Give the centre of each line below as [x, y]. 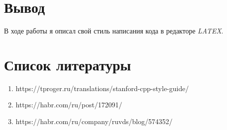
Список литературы [68, 64]
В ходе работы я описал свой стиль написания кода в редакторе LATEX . [114, 31]
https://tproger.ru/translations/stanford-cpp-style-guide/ [102, 88]
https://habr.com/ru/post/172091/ [69, 105]
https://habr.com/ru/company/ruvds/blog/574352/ [94, 121]
